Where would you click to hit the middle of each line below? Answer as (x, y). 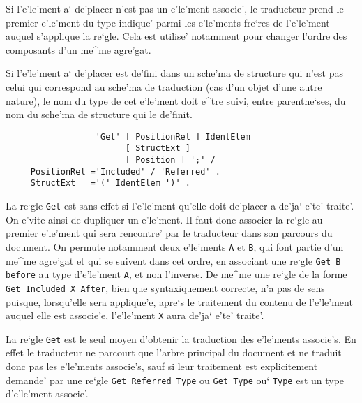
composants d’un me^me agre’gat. (78, 49)
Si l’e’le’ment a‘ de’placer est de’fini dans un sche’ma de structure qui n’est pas (174, 73)
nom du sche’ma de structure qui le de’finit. (99, 114)
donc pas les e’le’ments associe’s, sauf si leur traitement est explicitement (162, 366)
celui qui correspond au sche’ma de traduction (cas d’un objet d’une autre (164, 86)
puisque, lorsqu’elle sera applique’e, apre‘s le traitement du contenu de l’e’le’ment (179, 301)
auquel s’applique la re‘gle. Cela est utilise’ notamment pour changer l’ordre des (176, 36)
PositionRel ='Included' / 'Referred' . (125, 171)
